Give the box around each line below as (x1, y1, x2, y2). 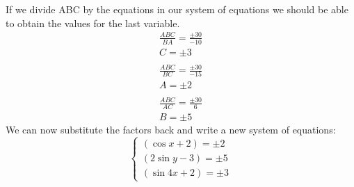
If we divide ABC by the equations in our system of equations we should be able (6, 2, 348, 16)
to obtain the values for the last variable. (6, 15, 180, 30)
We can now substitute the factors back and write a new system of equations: (6, 122, 336, 136)
